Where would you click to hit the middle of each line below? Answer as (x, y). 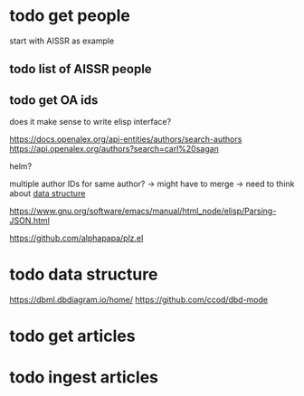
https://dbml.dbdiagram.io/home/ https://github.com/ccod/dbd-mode (139, 300)
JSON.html (29, 221)
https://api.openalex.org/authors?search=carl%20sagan (114, 149)
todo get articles (72, 336)
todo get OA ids (54, 100)
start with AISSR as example (62, 41)
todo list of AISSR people (81, 69)
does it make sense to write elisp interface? (90, 122)
